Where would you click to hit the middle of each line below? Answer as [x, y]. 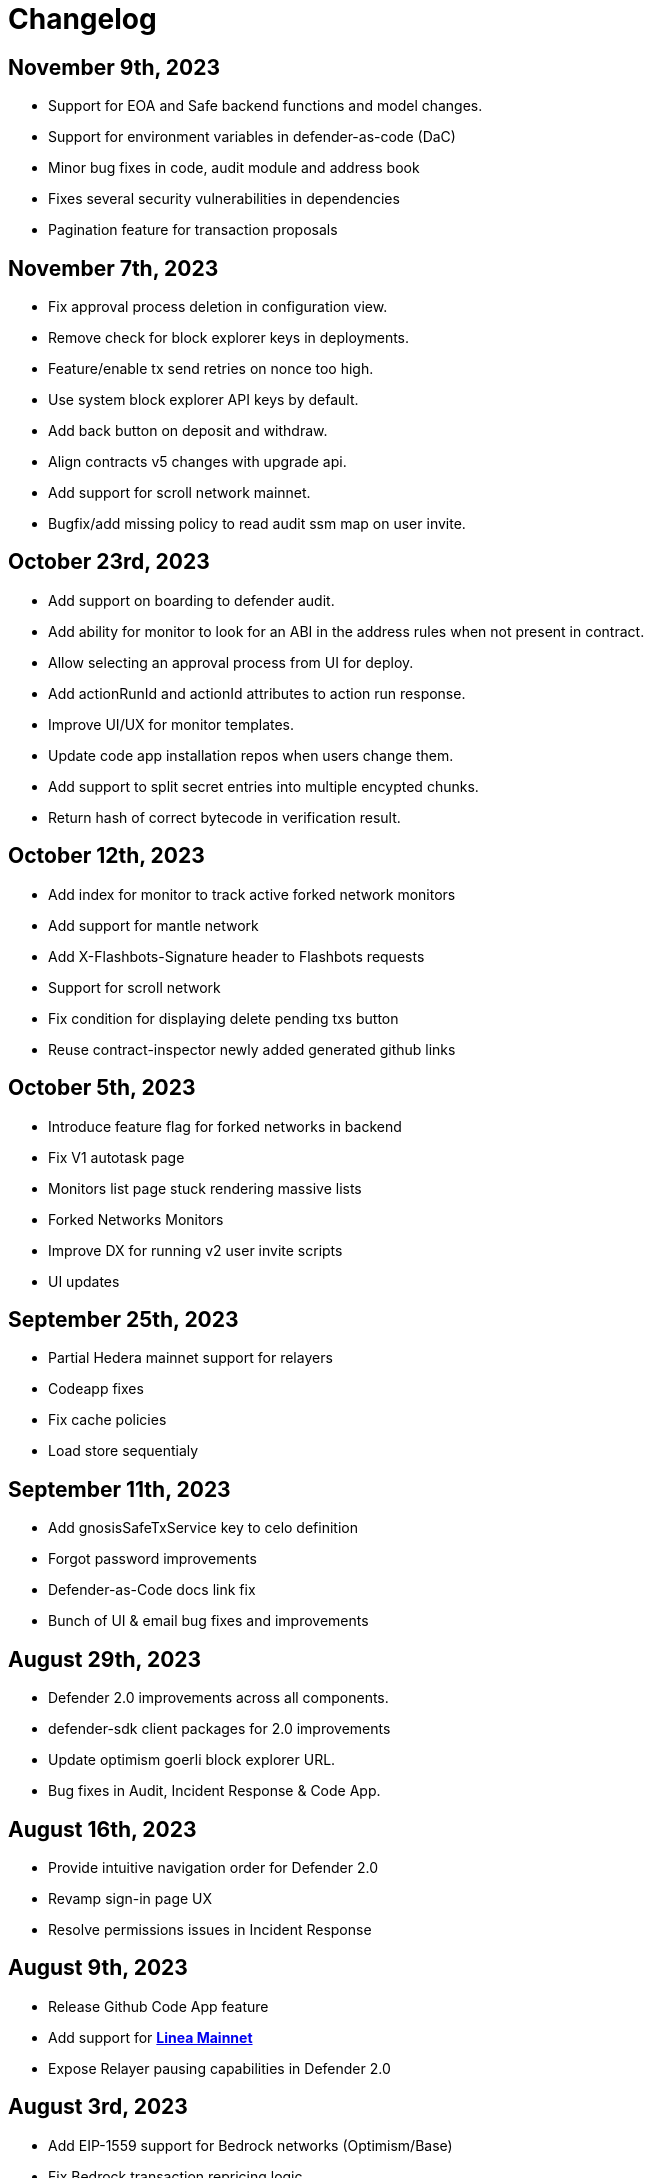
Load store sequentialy [123, 1451]
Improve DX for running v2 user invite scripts [195, 1250]
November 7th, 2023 [113, 268]
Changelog [82, 19]
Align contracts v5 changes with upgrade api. [197, 462]
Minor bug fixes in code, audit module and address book [234, 168]
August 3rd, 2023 [98, 2107]
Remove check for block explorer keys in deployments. [229, 338]
